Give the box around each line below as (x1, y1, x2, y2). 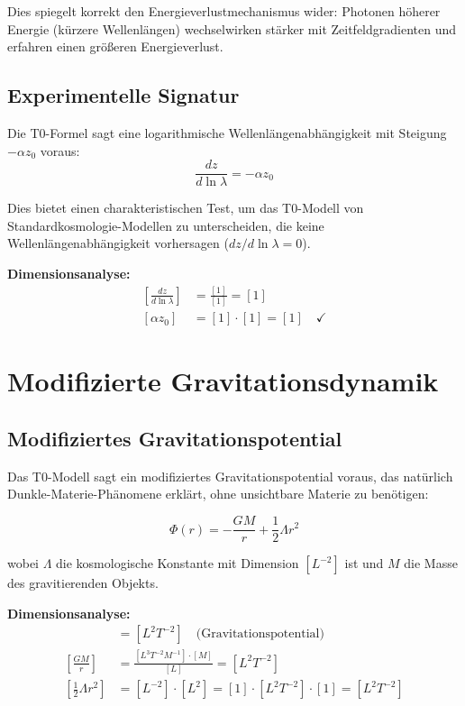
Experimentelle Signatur (7, 81, 240, 109)
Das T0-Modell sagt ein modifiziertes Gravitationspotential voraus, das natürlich (7, 466, 453, 485)
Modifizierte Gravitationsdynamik (7, 362, 439, 399)
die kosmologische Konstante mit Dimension (56, 554, 299, 573)
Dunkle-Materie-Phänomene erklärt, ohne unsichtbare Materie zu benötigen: (7, 484, 429, 503)
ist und (344, 554, 384, 573)
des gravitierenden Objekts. (7, 573, 159, 592)
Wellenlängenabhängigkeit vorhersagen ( (7, 234, 229, 252)
